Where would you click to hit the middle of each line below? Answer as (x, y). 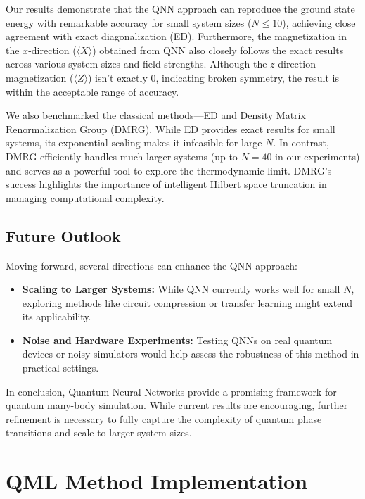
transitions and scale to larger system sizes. (99, 432)
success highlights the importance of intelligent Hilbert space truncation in (166, 184)
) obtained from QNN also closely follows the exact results (218, 50)
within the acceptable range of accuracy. (92, 91)
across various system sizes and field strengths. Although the (136, 64)
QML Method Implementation (157, 481)
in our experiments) (318, 156)
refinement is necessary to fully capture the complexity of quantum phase (164, 418)
